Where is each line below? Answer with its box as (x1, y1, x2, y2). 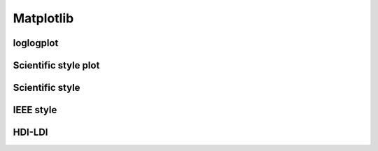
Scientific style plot (13, 59, 100, 71)
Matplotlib (13, 10, 74, 26)
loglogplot (13, 37, 59, 49)
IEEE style (13, 104, 57, 116)
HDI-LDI (13, 127, 48, 138)
